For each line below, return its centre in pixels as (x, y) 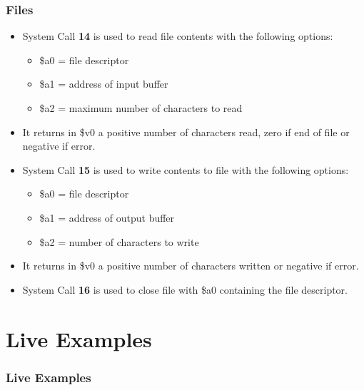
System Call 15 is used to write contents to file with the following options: (186, 169)
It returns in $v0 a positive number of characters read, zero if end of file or (186, 132)
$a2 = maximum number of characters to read (141, 108)
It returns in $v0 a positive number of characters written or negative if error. (191, 266)
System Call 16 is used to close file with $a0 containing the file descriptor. (185, 289)
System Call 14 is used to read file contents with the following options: (178, 36)
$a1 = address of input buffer (104, 84)
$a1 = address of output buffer (107, 217)
